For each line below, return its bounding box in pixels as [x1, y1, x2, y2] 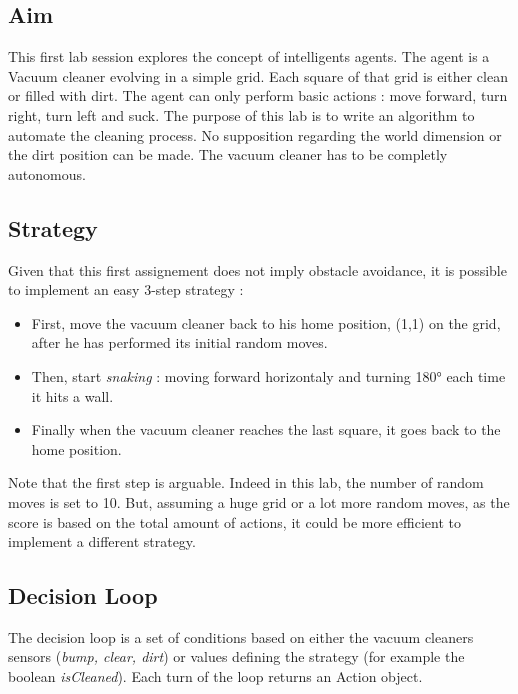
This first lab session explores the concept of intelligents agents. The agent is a [8, 46, 490, 67]
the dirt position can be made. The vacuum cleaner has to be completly [8, 144, 448, 165]
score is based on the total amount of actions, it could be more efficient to [8, 511, 461, 532]
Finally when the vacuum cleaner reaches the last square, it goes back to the [31, 419, 501, 440]
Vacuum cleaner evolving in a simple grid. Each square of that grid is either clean [8, 65, 508, 86]
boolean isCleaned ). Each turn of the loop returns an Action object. [8, 666, 423, 687]
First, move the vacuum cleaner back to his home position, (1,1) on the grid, [31, 312, 501, 333]
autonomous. [8, 163, 86, 184]
